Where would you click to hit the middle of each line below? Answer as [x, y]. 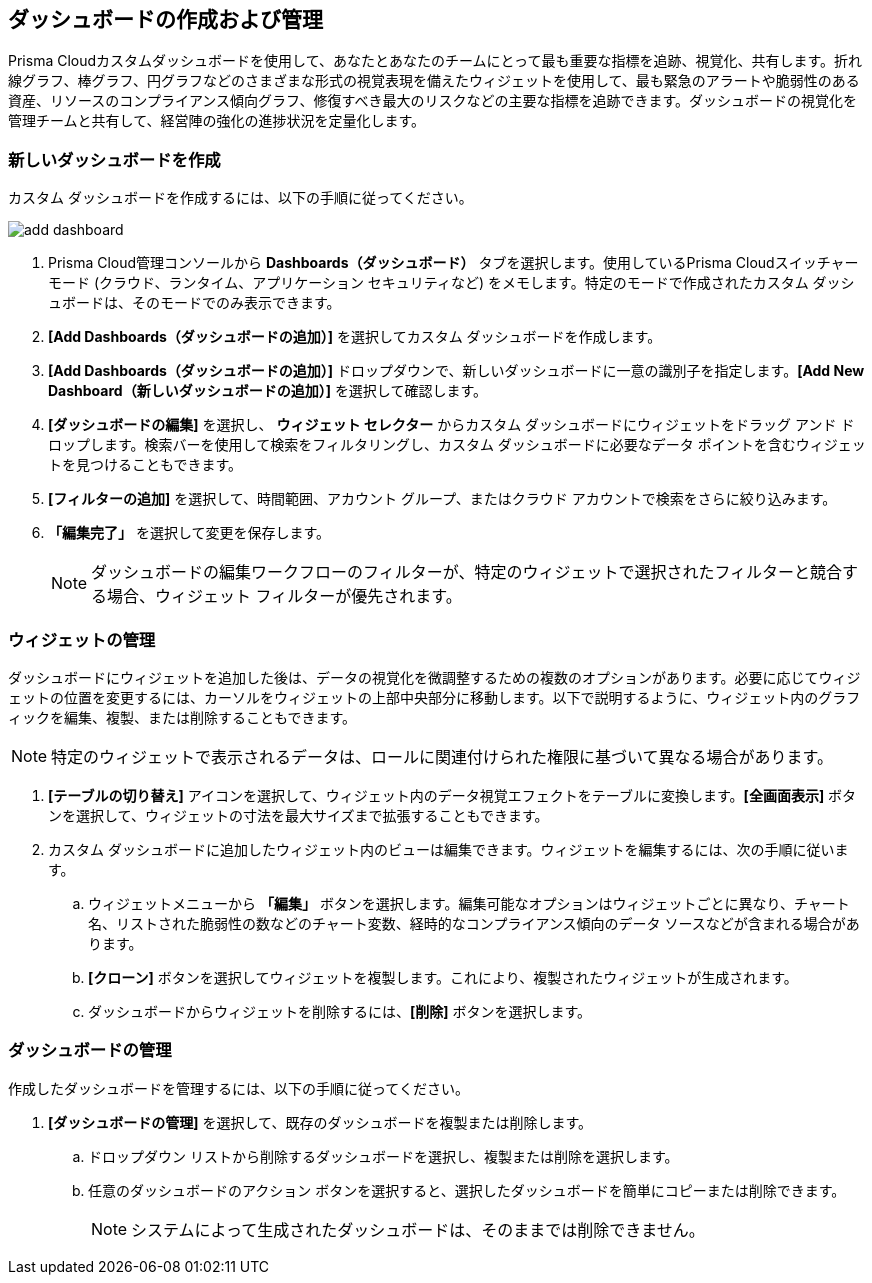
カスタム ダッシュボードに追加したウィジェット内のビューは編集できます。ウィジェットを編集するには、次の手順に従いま [448, 849]
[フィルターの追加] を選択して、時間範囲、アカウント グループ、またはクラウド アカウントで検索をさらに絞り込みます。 [442, 499]
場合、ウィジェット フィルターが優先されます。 [284, 596]
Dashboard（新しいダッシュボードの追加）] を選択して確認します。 [268, 391]
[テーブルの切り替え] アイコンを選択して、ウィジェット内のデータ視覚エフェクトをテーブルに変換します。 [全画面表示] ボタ [452, 795]
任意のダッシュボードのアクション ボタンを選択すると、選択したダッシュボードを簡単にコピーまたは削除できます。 [467, 1190]
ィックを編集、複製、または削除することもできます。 [182, 717]
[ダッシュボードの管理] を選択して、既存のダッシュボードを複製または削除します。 [320, 1122]
